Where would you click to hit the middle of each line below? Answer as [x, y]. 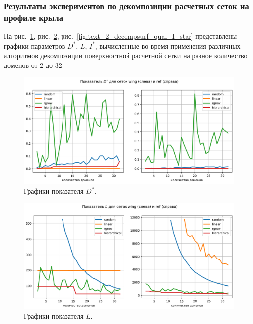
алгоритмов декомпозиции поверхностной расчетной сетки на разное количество [126, 55]
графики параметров [35, 45]
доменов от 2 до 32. [34, 65]
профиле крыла [33, 17]
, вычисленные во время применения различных [168, 45]
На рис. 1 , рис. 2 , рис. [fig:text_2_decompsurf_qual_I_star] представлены [121, 36]
